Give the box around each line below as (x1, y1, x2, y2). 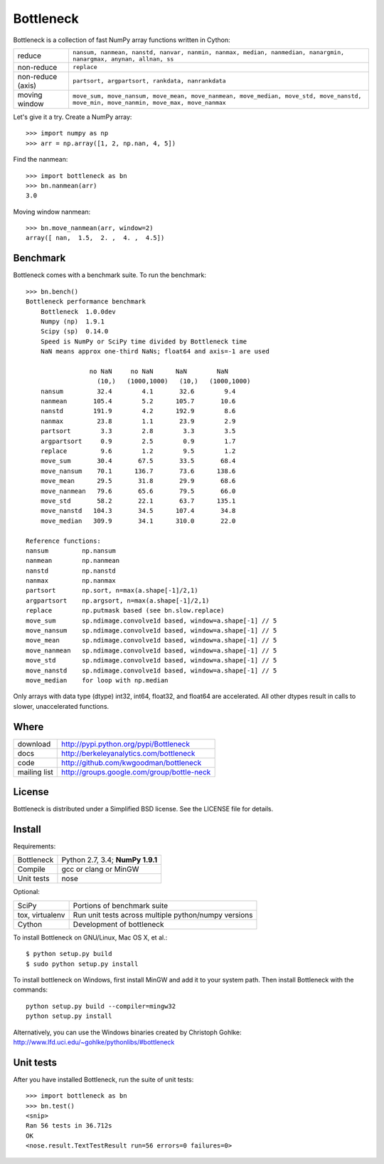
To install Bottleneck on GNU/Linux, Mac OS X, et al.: (13, 933, 168, 942)
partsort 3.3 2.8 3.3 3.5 (40, 427, 236, 435)
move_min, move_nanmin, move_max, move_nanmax (72, 98, 227, 106)
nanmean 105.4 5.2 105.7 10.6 (40, 397, 236, 405)
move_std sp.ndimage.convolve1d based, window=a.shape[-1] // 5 (26, 656, 277, 665)
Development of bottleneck (73, 919, 164, 929)
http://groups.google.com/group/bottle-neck (61, 767, 211, 776)
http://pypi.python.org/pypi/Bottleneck (61, 739, 190, 749)
